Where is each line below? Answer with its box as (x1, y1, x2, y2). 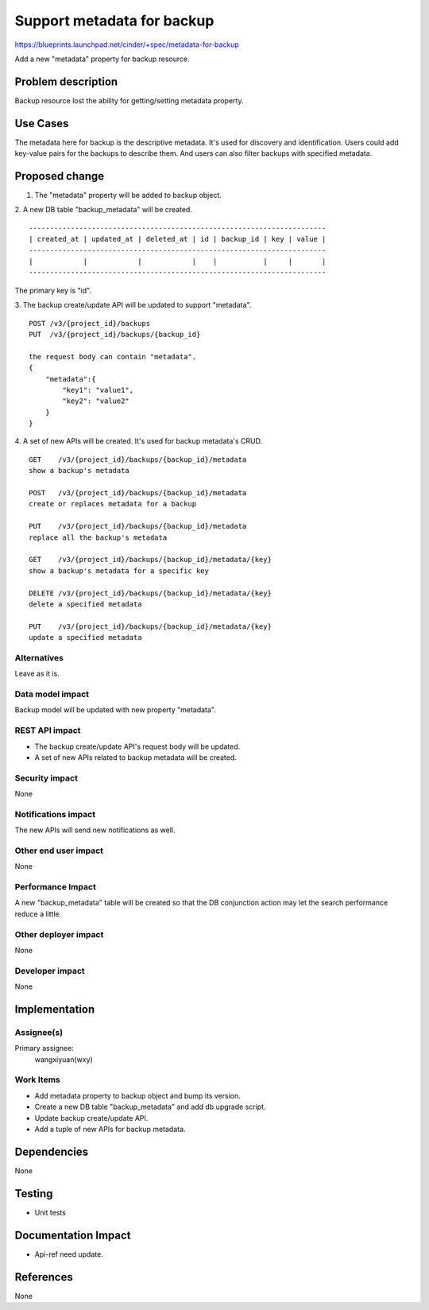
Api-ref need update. (34, 1249, 103, 1259)
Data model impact (14, 688, 90, 700)
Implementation (14, 1002, 95, 1016)
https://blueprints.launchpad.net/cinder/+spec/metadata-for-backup (14, 40, 240, 49)
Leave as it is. (14, 669, 60, 679)
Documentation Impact (14, 1228, 131, 1242)
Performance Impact (14, 882, 97, 893)
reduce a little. (14, 909, 62, 918)
